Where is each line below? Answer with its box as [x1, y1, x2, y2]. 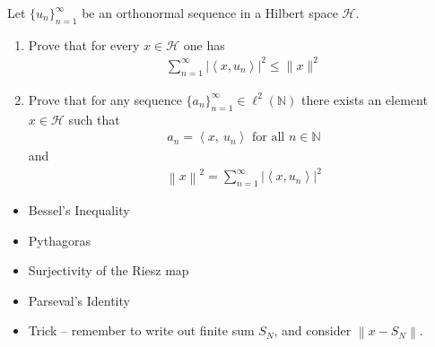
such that [68, 109, 120, 128]
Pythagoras [28, 230, 91, 249]
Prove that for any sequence [28, 90, 182, 108]
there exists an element [300, 90, 428, 108]
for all [252, 131, 285, 144]
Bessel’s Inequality [28, 201, 130, 220]
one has [183, 35, 225, 54]
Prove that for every [28, 35, 140, 54]
